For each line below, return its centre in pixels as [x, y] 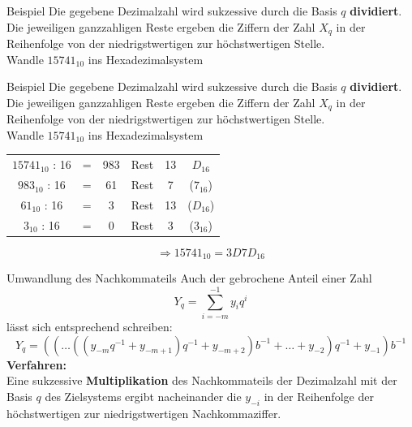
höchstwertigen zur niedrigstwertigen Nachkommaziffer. [144, 413]
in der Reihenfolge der [319, 396]
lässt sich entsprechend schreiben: [90, 327]
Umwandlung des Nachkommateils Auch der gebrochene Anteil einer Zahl [189, 278]
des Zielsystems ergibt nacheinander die [143, 396]
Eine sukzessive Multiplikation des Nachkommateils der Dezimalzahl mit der [202, 380]
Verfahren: [36, 364]
